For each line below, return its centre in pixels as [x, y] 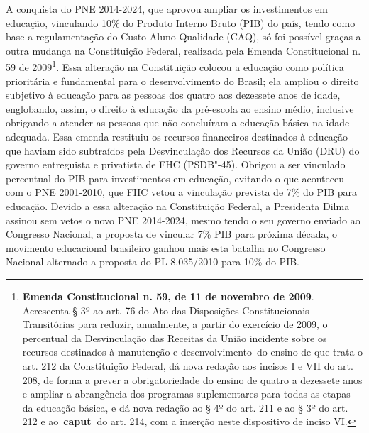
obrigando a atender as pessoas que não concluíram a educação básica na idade [178, 122]
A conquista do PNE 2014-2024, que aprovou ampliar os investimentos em [167, 9]
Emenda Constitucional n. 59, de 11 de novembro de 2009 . [168, 296]
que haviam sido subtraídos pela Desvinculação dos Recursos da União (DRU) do [183, 150]
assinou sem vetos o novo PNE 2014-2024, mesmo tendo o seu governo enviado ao [183, 220]
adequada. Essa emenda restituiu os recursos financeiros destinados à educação [177, 136]
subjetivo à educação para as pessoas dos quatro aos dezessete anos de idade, [173, 95]
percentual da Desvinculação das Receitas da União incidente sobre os [175, 338]
